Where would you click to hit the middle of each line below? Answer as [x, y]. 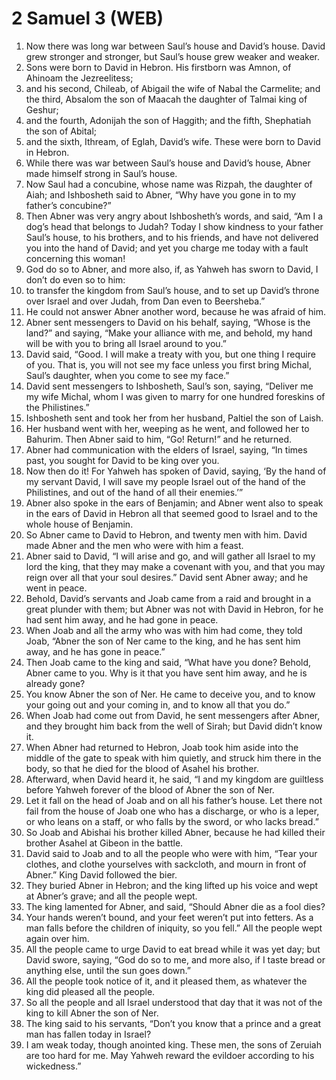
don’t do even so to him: [75, 279]
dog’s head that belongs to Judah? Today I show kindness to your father [174, 226]
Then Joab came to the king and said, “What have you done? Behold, [168, 662]
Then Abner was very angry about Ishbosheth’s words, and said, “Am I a [174, 216]
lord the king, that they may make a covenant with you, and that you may [175, 566]
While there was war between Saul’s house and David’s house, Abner [168, 163]
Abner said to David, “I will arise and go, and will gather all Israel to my [170, 556]
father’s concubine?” [68, 205]
